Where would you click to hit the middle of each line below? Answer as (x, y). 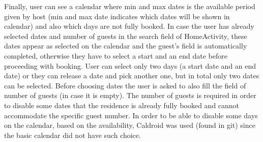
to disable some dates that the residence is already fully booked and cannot (122, 105)
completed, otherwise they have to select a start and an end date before (116, 55)
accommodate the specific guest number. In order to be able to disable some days (131, 115)
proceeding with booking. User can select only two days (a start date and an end (130, 65)
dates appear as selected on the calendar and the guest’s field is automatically (126, 46)
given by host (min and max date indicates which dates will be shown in (117, 16)
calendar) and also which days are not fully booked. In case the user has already (129, 26)
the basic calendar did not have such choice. (72, 135)
